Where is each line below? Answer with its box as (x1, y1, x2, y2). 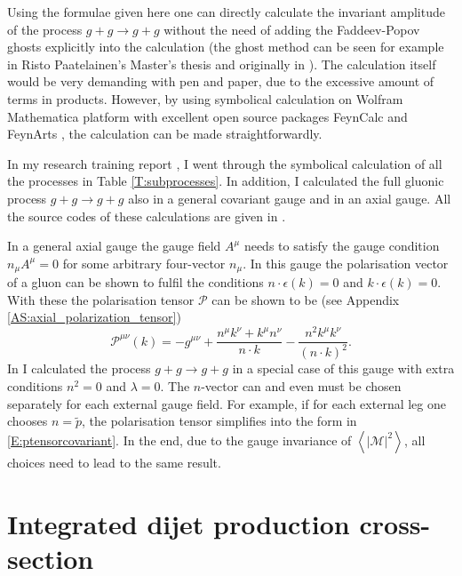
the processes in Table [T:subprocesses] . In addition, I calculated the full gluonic (7, 172, 444, 190)
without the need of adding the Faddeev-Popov (163, 20, 420, 38)
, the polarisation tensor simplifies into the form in (82, 412, 357, 430)
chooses (7, 412, 48, 430)
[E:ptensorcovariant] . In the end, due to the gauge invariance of (7, 430, 352, 449)
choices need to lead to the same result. (7, 452, 221, 471)
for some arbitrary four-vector (62, 253, 226, 272)
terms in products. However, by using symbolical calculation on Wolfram (7, 89, 403, 108)
